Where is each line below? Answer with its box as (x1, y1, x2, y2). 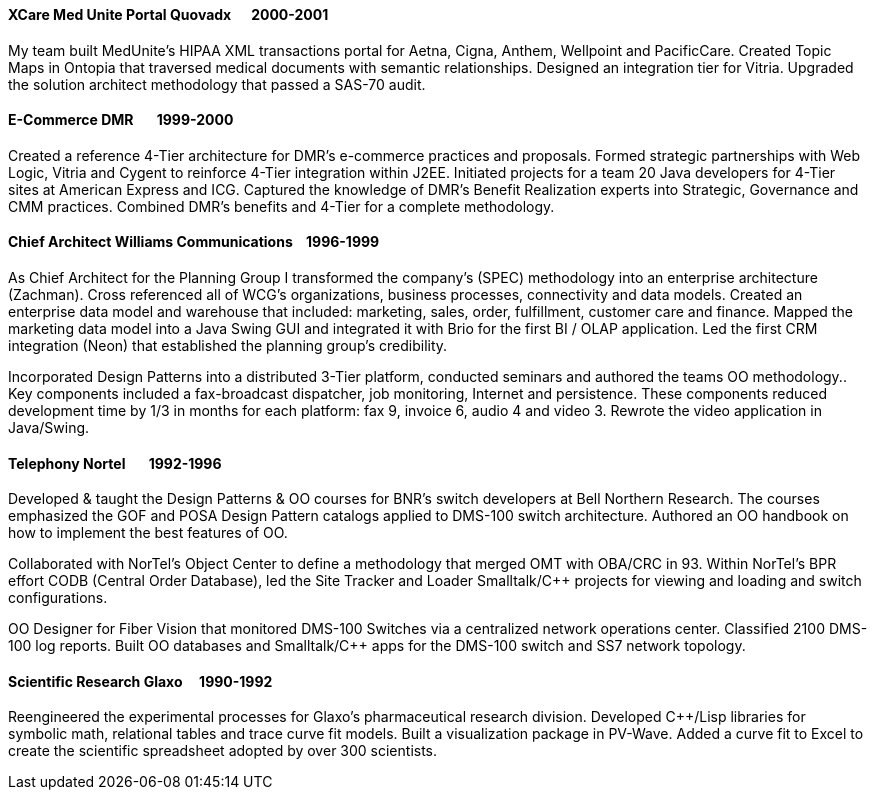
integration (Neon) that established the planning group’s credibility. (8, 337, 448, 355)
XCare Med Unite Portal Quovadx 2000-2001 (8, 6, 329, 23)
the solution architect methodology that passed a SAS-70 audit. (8, 75, 426, 93)
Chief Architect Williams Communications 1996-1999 (8, 233, 380, 251)
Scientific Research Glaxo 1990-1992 (8, 672, 273, 690)
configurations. (8, 589, 108, 607)
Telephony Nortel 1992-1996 (8, 454, 222, 472)
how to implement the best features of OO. (8, 524, 288, 542)
